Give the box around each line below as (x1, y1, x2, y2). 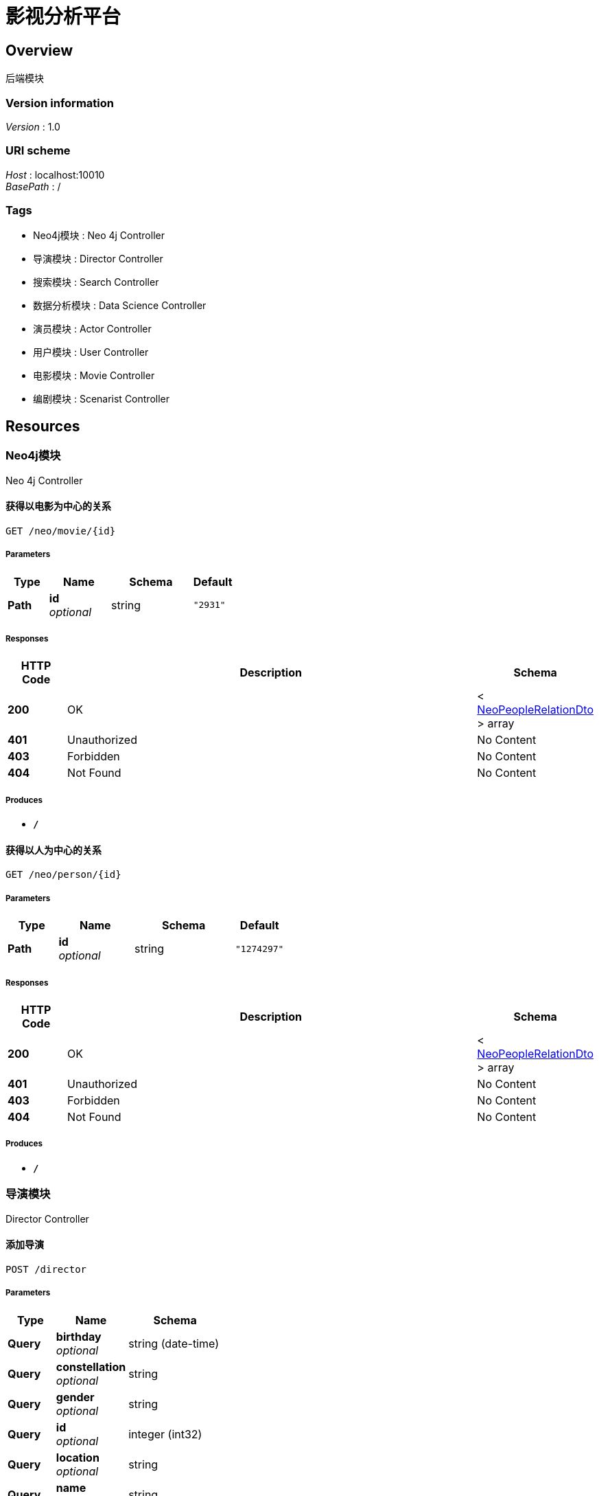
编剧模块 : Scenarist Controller (33, 393, 170, 405)
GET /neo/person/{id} (5, 869, 121, 881)
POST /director (5, 1263, 87, 1275)
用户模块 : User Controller (33, 346, 149, 359)
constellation (56, 1359, 126, 1374)
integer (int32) (128, 1427, 202, 1441)
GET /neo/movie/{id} (5, 525, 116, 536)
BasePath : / (5, 180, 61, 192)
